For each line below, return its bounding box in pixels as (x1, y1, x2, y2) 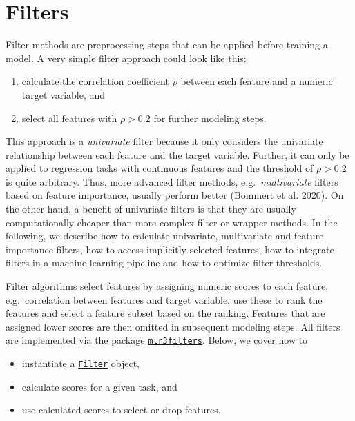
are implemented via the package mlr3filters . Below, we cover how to (6, 333, 308, 347)
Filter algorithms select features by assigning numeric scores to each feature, (6, 279, 329, 293)
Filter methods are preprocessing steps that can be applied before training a (6, 37, 328, 52)
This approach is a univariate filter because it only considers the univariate (6, 134, 323, 148)
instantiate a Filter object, (21, 356, 140, 371)
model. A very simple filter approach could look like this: (6, 50, 247, 65)
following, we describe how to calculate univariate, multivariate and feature (6, 228, 324, 243)
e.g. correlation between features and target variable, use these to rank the (6, 292, 323, 306)
